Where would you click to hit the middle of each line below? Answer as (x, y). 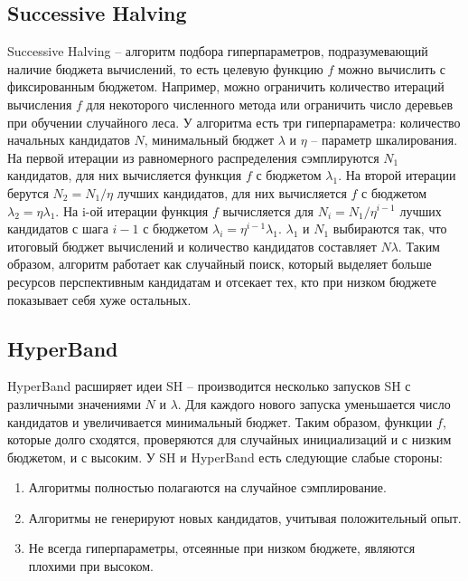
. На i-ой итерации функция (132, 210)
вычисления (40, 104)
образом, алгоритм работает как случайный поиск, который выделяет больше (220, 264)
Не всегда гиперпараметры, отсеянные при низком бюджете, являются (222, 548)
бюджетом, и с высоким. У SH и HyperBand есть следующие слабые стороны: (225, 457)
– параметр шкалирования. (384, 140)
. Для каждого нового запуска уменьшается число (314, 403)
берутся (28, 192)
